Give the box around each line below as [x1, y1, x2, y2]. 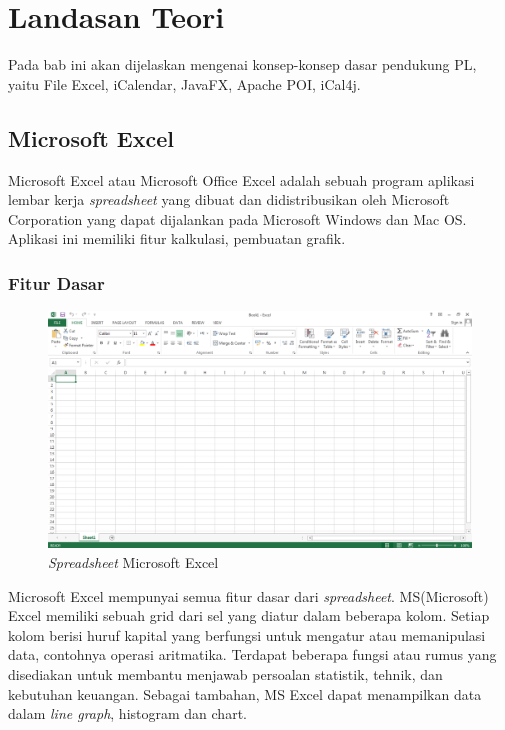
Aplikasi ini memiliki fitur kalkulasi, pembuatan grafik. [8, 228, 346, 249]
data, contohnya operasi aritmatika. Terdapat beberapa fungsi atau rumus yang [8, 644, 497, 665]
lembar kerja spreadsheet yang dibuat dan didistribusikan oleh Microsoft [8, 189, 450, 210]
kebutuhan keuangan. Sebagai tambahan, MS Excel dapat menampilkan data [8, 683, 482, 704]
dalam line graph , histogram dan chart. [8, 703, 247, 724]
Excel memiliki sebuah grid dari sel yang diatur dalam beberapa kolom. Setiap [8, 605, 490, 626]
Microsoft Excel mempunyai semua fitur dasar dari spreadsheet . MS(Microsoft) [8, 585, 489, 606]
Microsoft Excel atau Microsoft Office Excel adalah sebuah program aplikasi [8, 169, 475, 190]
